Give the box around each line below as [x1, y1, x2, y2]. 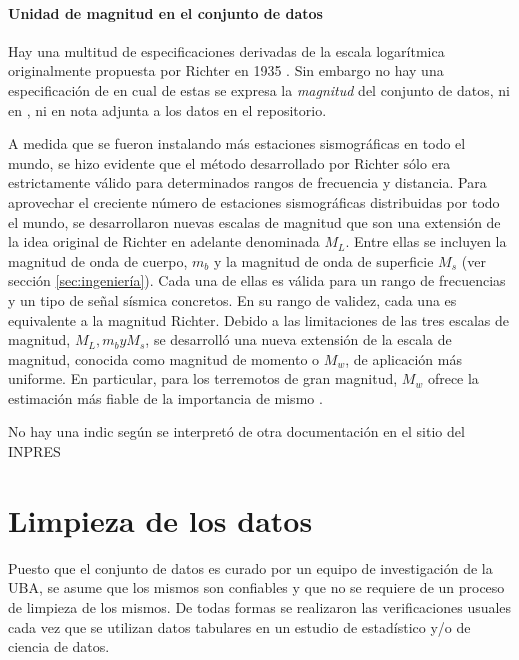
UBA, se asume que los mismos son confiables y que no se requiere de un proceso [8, 577, 505, 598]
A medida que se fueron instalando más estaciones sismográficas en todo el [8, 133, 466, 154]
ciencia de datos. [8, 636, 110, 657]
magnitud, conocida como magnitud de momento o [8, 348, 320, 369]
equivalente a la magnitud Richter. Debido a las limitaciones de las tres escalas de [8, 309, 509, 330]
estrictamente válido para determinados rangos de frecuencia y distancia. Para [8, 172, 487, 193]
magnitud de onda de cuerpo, [8, 250, 188, 271]
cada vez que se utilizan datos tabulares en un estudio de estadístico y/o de [8, 616, 471, 637]
